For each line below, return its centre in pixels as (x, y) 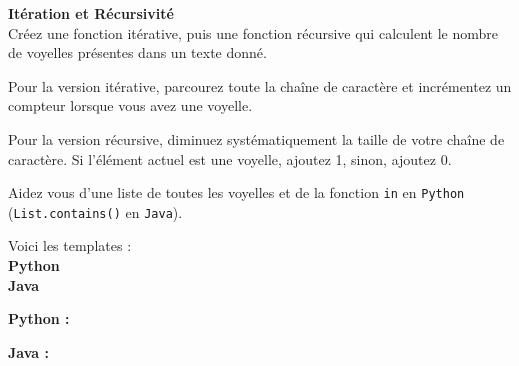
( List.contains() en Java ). (95, 211)
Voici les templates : (70, 245)
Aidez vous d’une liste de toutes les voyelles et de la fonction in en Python (236, 192)
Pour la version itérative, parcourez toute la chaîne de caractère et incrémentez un (260, 85)
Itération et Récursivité (91, 13)
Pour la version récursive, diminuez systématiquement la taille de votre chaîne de (256, 138)
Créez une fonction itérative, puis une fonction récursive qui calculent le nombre (253, 32)
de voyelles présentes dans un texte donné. (137, 52)
